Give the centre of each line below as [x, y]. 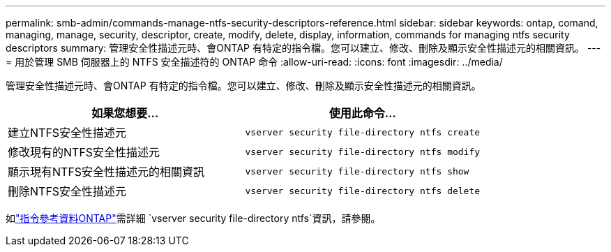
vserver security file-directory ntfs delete [363, 191]
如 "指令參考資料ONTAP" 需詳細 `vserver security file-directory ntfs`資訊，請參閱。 [193, 218]
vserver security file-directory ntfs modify [363, 151]
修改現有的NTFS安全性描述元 [84, 152]
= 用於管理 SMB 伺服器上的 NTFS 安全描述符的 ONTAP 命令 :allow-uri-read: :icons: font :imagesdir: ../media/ [254, 62]
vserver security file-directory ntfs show [357, 171]
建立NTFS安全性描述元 [67, 133]
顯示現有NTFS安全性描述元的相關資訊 [106, 172]
